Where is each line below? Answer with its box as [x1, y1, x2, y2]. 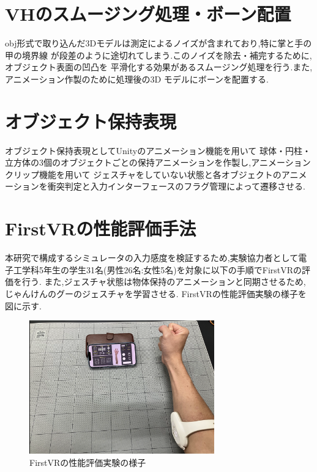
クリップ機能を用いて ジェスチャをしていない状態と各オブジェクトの [5, 168, 282, 180]
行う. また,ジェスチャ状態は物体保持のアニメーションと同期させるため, [21, 275, 306, 288]
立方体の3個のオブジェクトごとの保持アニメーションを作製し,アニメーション [5, 156, 311, 169]
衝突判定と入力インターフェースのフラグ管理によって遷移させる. [47, 180, 305, 193]
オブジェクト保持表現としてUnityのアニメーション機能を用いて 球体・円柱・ [5, 144, 311, 157]
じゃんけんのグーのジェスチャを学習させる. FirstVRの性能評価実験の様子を [5, 287, 307, 300]
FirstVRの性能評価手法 [5, 216, 196, 241]
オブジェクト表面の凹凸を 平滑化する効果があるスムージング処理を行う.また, [5, 61, 313, 73]
